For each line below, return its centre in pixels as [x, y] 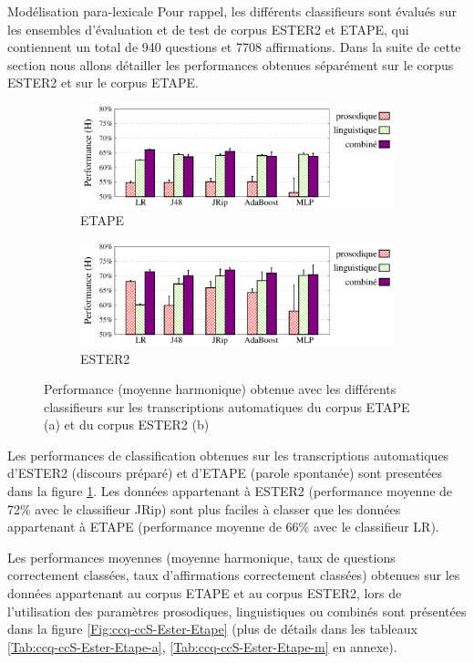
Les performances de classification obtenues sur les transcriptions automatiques [228, 455]
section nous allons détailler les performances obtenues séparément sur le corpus [231, 64]
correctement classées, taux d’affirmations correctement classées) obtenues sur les [234, 575]
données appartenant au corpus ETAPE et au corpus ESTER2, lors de [205, 593]
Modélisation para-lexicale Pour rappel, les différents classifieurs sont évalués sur [232, 11]
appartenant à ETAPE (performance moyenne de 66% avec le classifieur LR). [223, 527]
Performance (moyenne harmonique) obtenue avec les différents [220, 389]
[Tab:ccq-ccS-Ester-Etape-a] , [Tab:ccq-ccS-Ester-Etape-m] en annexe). [202, 646]
